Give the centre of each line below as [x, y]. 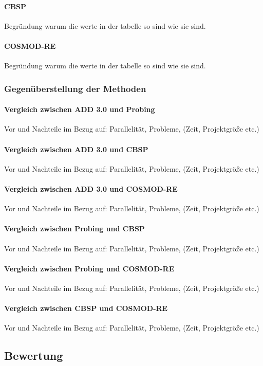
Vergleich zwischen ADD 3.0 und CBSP [76, 149]
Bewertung [34, 355]
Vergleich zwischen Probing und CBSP [74, 228]
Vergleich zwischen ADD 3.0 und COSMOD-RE [91, 189]
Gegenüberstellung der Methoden [75, 88]
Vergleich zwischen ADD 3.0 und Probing [80, 109]
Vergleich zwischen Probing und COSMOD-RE [89, 268]
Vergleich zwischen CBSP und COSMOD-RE [86, 308]
